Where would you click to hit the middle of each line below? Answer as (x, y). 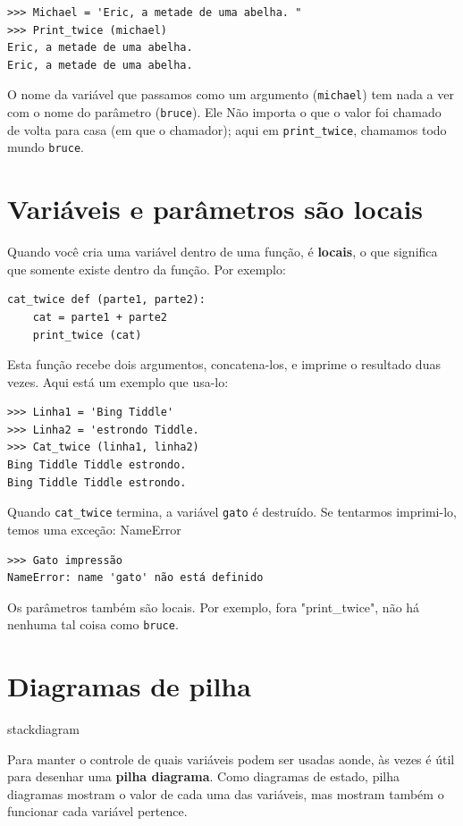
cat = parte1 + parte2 (100, 317)
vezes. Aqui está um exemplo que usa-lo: (118, 381)
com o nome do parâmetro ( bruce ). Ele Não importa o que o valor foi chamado (224, 112)
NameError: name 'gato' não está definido (135, 578)
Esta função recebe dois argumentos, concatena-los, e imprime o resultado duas (224, 364)
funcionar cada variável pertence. (97, 811)
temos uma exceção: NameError (94, 529)
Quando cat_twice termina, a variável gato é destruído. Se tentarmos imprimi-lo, (232, 512)
